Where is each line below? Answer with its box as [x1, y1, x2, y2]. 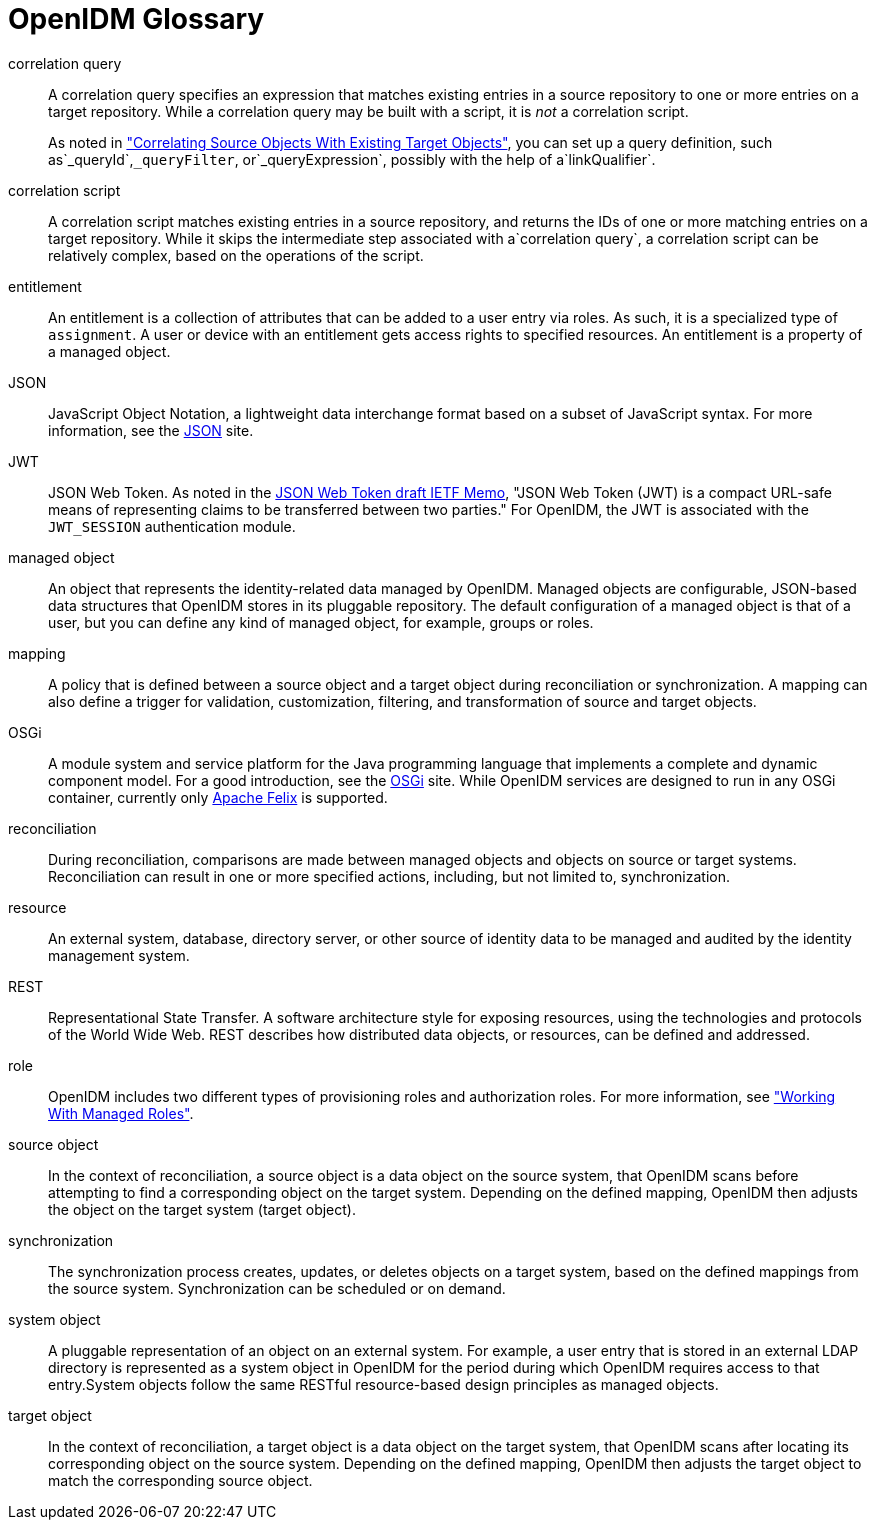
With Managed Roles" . [48, 1104, 194, 1122]
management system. [48, 946, 190, 964]
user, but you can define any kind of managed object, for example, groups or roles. [48, 613, 594, 631]
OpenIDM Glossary [8, 2, 265, 36]
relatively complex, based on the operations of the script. [48, 246, 424, 264]
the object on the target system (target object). [48, 1200, 356, 1218]
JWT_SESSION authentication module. [48, 517, 296, 535]
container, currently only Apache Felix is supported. [48, 788, 388, 806]
